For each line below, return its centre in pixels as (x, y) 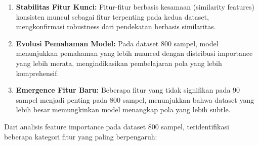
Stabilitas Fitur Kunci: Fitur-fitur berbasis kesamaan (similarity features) (135, 7)
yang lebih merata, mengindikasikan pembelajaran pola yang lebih (119, 63)
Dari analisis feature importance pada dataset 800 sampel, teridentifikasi (117, 126)
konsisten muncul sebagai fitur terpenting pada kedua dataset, (112, 16)
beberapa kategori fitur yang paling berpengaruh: (81, 136)
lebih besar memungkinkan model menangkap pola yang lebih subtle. (123, 110)
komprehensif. (37, 73)
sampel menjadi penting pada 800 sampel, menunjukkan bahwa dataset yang (135, 99)
